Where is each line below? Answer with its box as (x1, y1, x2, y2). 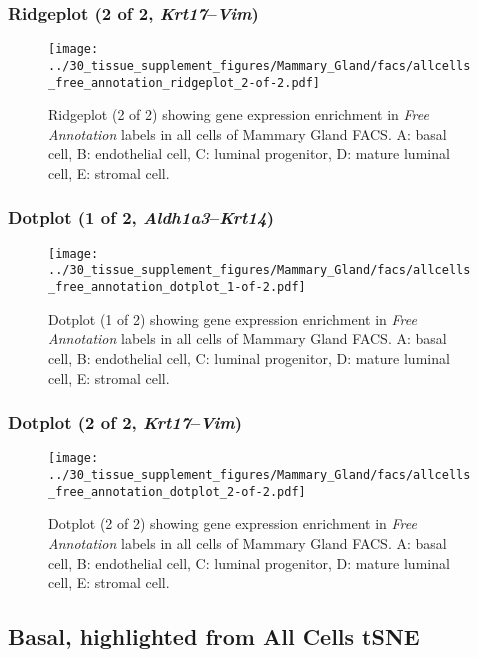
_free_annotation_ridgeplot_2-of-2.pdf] (48, 75, 321, 90)
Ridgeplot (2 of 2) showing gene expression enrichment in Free (48, 104, 429, 125)
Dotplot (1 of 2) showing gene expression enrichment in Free (48, 308, 417, 329)
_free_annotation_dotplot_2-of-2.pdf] (48, 484, 306, 499)
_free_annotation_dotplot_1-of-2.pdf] (48, 280, 306, 295)
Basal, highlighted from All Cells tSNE (8, 621, 420, 652)
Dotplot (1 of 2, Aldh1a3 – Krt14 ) (8, 205, 275, 230)
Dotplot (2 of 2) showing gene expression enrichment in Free (48, 513, 417, 534)
